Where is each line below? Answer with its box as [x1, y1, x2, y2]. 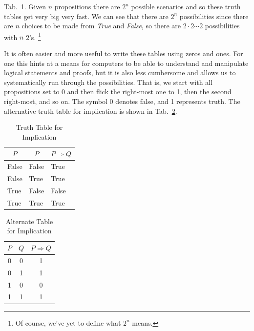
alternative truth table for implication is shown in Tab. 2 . [4, 105, 177, 116]
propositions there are [54, 1, 120, 11]
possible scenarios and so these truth [131, 1, 241, 11]
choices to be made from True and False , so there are [21, 21, 181, 31]
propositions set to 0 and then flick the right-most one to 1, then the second [4, 86, 232, 97]
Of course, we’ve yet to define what [15, 317, 121, 328]
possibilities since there [179, 11, 249, 21]
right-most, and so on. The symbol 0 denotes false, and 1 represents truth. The [4, 96, 240, 106]
